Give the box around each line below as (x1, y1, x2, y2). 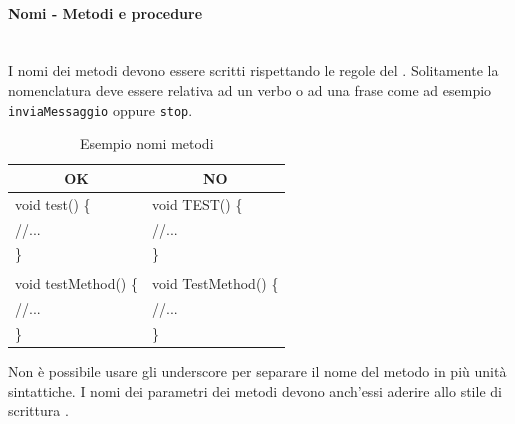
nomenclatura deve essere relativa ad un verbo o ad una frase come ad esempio (8, 79, 492, 100)
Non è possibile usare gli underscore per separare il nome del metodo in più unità (8, 361, 507, 382)
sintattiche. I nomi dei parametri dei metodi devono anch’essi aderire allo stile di (8, 380, 502, 401)
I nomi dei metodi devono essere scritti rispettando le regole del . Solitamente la (8, 60, 499, 81)
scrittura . (8, 400, 69, 421)
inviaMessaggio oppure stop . (8, 99, 193, 120)
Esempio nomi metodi (79, 133, 214, 154)
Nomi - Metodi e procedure (8, 2, 203, 23)
